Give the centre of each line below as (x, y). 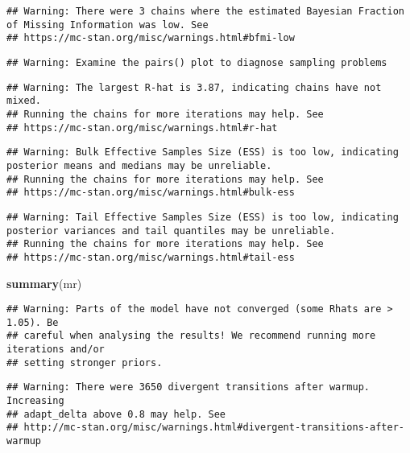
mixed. (24, 101)
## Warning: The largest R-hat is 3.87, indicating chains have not (194, 87)
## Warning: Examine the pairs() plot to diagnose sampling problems (197, 62)
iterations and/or (56, 350)
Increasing (35, 401)
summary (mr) (44, 283)
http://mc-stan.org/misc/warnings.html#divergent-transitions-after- (214, 428)
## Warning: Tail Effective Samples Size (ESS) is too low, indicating (203, 217)
